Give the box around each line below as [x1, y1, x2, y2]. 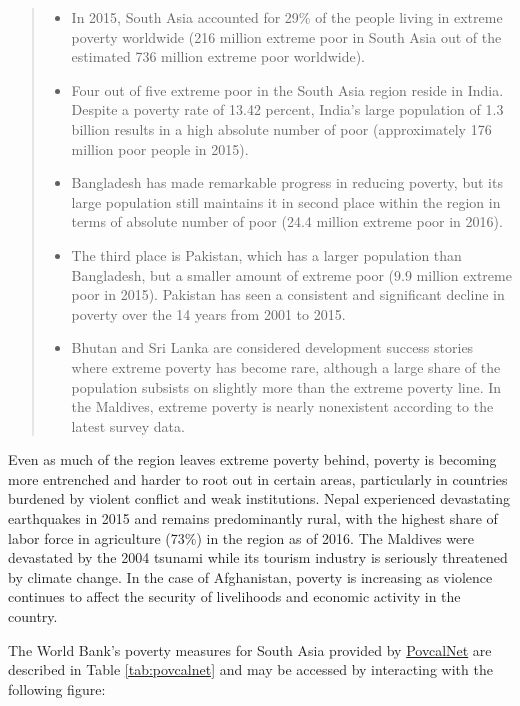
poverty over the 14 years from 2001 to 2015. [71, 303, 346, 324]
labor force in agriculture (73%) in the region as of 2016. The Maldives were [8, 527, 474, 548]
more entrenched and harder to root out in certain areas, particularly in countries [8, 468, 508, 489]
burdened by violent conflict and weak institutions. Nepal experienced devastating [8, 488, 511, 509]
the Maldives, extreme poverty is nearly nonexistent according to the [71, 396, 494, 417]
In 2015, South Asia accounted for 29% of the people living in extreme [71, 7, 503, 27]
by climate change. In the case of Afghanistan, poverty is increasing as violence [8, 566, 493, 587]
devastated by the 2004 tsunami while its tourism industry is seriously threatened [8, 547, 508, 568]
